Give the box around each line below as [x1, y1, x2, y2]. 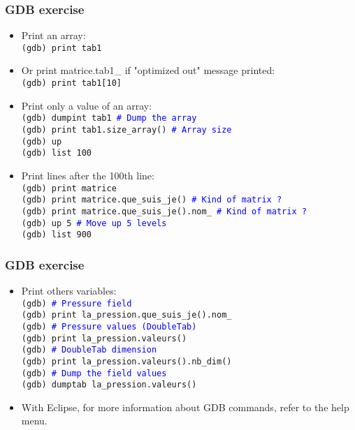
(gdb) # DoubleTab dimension [21, 345, 157, 355]
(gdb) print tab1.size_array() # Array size [21, 124, 232, 135]
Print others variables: [21, 283, 117, 298]
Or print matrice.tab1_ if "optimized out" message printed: [21, 63, 275, 77]
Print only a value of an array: [21, 98, 152, 112]
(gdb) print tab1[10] [21, 78, 122, 89]
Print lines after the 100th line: [21, 168, 154, 182]
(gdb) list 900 [21, 230, 92, 240]
